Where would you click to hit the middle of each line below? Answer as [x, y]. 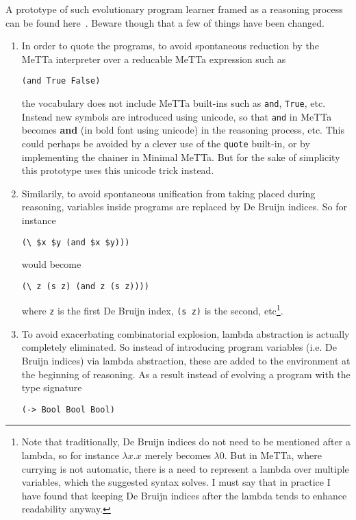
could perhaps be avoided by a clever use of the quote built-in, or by [166, 143]
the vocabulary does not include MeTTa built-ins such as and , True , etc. [174, 103]
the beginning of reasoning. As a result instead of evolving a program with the [186, 374]
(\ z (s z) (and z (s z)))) [85, 286]
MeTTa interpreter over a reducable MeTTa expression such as [154, 59]
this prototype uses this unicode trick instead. [118, 170]
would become [51, 264]
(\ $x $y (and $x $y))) [76, 242]
